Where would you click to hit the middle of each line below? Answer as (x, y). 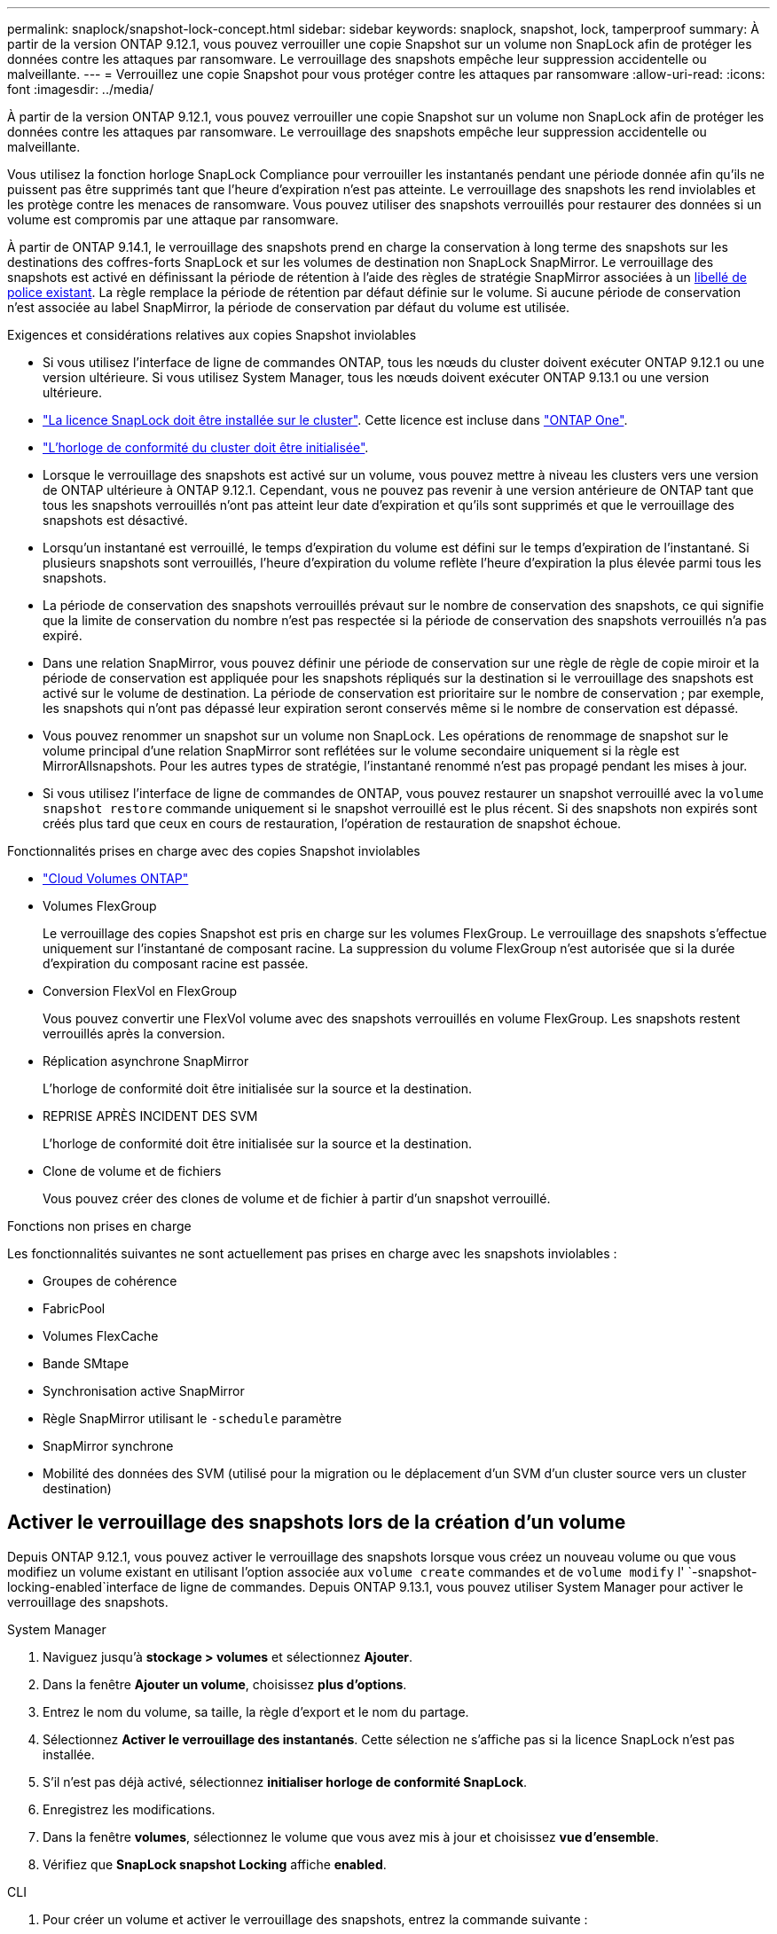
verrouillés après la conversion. (134, 1034)
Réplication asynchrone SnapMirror (146, 1061)
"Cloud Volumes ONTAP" (116, 878)
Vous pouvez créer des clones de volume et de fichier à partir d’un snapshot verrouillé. (297, 1198)
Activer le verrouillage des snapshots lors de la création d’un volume (317, 1523)
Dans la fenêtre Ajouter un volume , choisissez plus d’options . (225, 1684)
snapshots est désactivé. (115, 520)
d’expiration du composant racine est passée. (176, 963)
